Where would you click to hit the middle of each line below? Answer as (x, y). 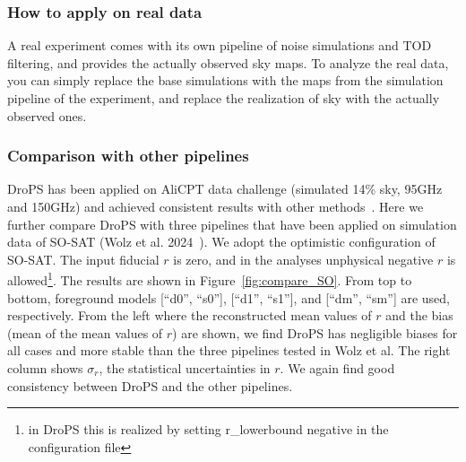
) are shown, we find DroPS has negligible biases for (315, 332)
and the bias (419, 315)
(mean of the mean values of (85, 332)
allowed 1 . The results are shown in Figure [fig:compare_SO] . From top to (210, 279)
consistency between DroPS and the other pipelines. (150, 385)
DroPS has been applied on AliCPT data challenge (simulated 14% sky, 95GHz (225, 189)
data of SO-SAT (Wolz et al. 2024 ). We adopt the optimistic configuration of (221, 242)
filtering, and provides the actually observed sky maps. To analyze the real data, (228, 62)
